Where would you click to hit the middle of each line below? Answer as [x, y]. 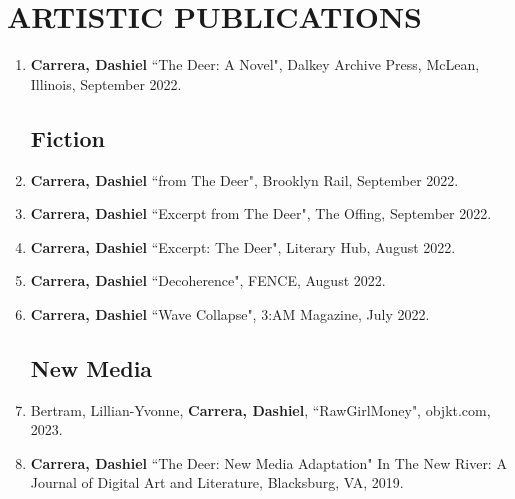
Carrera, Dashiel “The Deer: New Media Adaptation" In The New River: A [268, 462]
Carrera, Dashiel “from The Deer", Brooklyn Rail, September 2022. [244, 179]
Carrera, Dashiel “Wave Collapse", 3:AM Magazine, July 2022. [230, 313]
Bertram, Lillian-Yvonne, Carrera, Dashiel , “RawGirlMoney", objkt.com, [260, 409]
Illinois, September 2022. [106, 83]
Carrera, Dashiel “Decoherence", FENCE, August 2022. [208, 280]
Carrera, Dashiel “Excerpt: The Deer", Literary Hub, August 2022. [243, 246]
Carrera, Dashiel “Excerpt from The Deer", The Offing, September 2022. [261, 213]
